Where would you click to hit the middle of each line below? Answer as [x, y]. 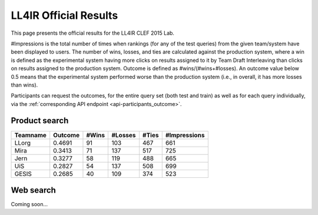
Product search [40, 121]
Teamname [31, 135]
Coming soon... [29, 204]
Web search [33, 190]
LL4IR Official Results [64, 15]
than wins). [24, 85]
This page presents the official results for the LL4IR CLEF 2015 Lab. [93, 33]
